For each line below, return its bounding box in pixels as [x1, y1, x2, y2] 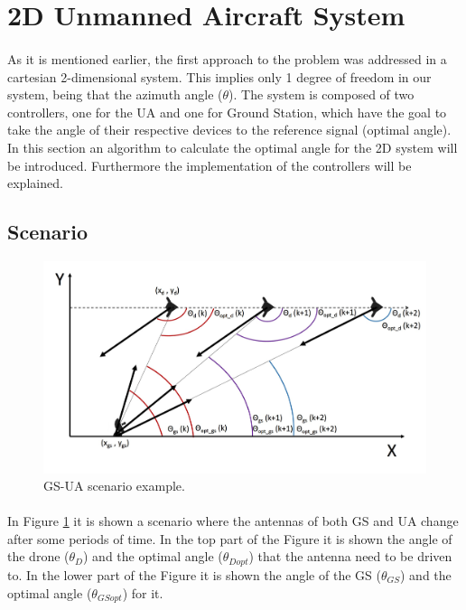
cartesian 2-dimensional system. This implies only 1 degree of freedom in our [7, 67, 432, 86]
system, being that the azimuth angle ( [7, 85, 223, 104]
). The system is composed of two [228, 85, 415, 104]
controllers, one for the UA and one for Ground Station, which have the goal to [7, 102, 447, 121]
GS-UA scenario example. [43, 476, 185, 495]
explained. [7, 174, 63, 192]
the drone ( [7, 547, 70, 566]
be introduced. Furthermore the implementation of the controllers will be [7, 155, 412, 174]
